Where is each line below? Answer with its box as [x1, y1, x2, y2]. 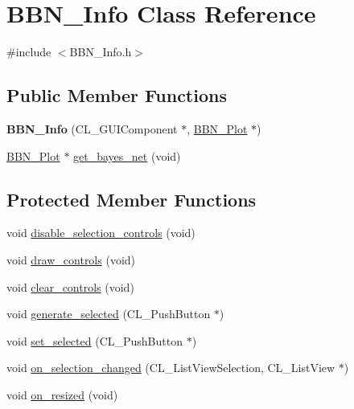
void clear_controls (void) [6, 278, 134, 295]
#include [6, 43, 51, 60]
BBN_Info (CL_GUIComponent [6, 120, 178, 137]
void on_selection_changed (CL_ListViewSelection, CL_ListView [6, 359, 335, 376]
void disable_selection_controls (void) [6, 224, 196, 241]
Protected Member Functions [6, 186, 257, 211]
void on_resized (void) [6, 386, 118, 403]
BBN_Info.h [69, 43, 132, 60]
